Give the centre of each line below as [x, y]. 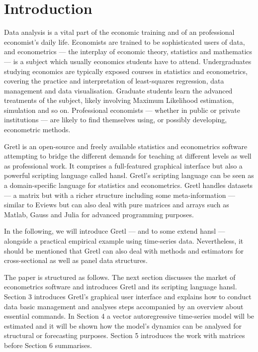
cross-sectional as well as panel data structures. [76, 260]
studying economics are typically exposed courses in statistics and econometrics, [126, 71]
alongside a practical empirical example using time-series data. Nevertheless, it [124, 241]
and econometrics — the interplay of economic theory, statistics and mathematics [128, 51]
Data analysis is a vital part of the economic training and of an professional [119, 32]
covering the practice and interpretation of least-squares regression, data [114, 81]
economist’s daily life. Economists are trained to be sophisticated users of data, [125, 42]
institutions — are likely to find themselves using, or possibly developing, [116, 120]
